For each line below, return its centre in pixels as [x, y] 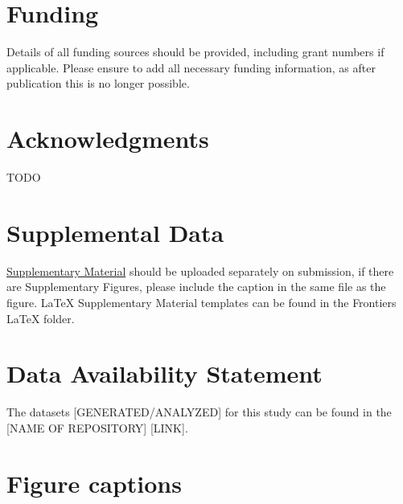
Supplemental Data [115, 232]
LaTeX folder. [41, 318]
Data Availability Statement [164, 373]
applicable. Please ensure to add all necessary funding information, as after [191, 67]
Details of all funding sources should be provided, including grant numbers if [195, 52]
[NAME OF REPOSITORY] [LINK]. [97, 427]
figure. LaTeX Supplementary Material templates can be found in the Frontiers [201, 302]
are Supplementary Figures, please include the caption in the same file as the [196, 287]
